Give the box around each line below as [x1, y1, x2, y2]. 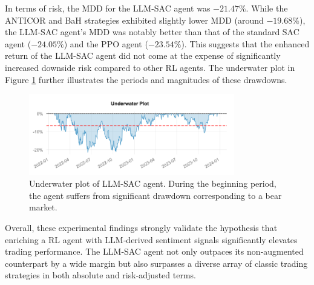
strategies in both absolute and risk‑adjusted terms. [5, 269, 196, 281]
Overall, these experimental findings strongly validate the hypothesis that [5, 221, 278, 234]
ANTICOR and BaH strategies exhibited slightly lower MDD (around [5, 13, 264, 26]
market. [29, 201, 57, 213]
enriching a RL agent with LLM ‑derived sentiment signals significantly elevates [5, 233, 298, 246]
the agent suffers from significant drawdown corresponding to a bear [29, 189, 282, 201]
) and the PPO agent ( [64, 37, 148, 50]
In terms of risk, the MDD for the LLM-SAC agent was [5, 2, 211, 14]
